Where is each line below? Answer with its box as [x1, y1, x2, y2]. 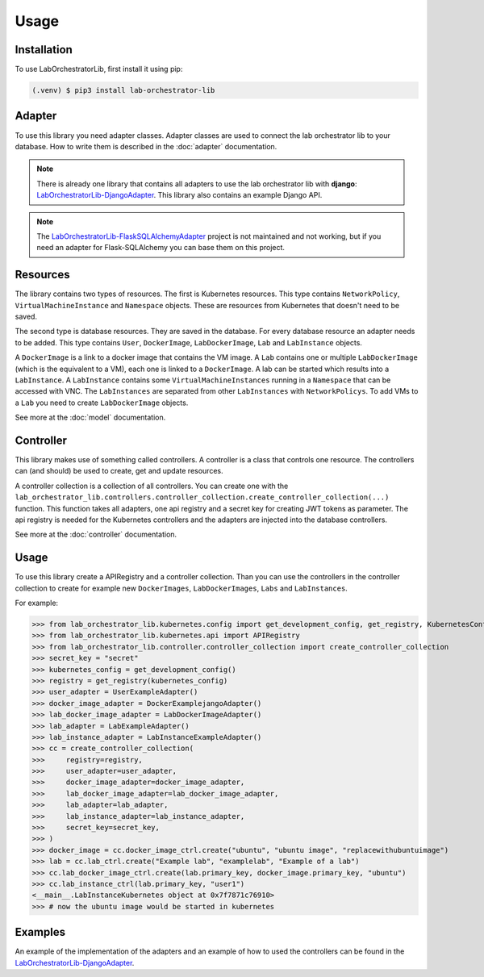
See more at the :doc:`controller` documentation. [15, 529, 177, 540]
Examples [15, 925, 66, 939]
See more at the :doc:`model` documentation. [15, 412, 166, 423]
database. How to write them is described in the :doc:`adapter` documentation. [15, 141, 277, 151]
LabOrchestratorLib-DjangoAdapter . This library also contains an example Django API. [36, 190, 323, 200]
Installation [15, 43, 73, 56]
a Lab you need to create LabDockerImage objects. [15, 398, 189, 407]
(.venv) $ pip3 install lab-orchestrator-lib [31, 86, 215, 95]
